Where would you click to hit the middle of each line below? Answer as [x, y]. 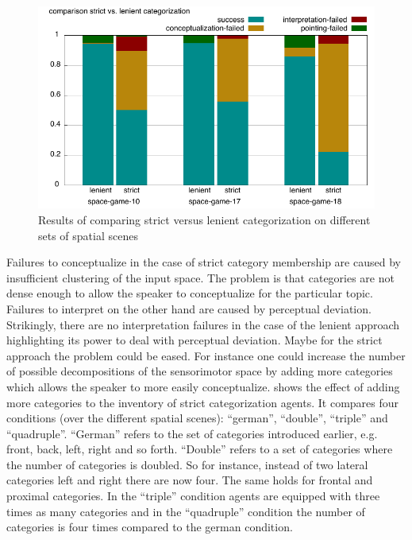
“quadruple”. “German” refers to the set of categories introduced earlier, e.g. [192, 433]
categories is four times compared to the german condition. [150, 527]
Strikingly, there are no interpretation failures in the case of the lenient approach [203, 324]
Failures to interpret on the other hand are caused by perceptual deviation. [189, 308]
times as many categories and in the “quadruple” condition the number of [186, 511]
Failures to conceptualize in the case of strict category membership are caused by [204, 262]
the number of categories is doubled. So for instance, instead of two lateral [187, 464]
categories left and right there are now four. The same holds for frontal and [190, 480]
